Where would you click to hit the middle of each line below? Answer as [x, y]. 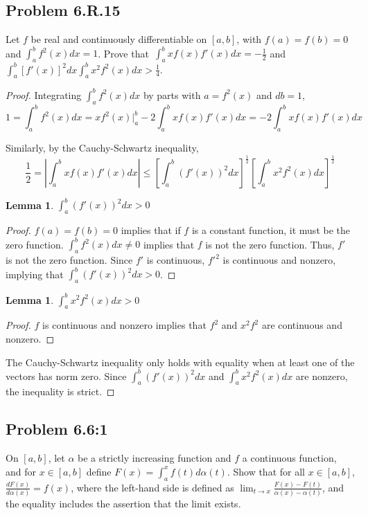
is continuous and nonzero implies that [124, 325]
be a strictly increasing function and [155, 458]
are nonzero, [322, 376]
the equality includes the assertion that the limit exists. [123, 504]
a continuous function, [289, 458]
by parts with [172, 94]
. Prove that [123, 53]
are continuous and [302, 325]
